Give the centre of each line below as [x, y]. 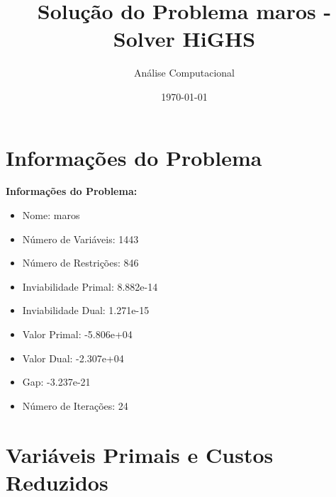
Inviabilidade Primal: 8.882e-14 [90, 286]
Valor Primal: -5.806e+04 [77, 334]
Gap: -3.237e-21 [56, 382]
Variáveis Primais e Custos [140, 454]
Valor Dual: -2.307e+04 [73, 358]
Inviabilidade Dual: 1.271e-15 [86, 310]
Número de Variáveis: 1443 [80, 239]
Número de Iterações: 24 [75, 405]
